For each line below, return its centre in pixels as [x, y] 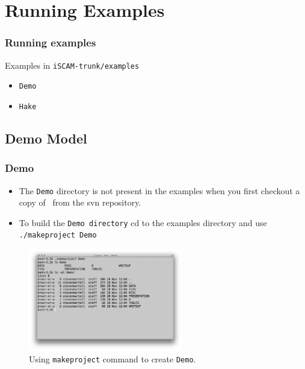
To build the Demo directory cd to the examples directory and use [143, 222]
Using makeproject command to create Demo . [112, 358]
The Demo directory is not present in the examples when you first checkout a [159, 190]
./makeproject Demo [58, 235]
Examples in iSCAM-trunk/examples [72, 65]
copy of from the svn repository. [80, 202]
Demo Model [46, 138]
